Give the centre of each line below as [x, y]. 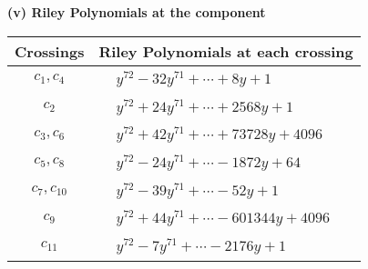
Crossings [50, 51]
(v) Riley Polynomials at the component [137, 12]
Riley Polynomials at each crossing [226, 51]
